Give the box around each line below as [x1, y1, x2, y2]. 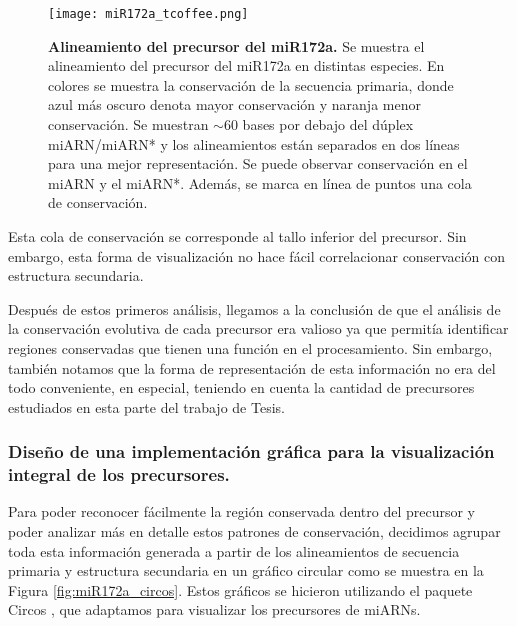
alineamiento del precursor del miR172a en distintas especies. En [48, 55, 445, 76]
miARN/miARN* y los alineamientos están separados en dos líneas [48, 133, 460, 154]
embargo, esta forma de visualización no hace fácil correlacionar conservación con [8, 245, 506, 266]
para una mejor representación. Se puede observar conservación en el [48, 153, 468, 174]
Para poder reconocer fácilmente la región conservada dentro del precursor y [8, 501, 476, 522]
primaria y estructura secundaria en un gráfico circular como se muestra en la [8, 560, 484, 581]
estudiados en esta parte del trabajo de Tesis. [8, 396, 285, 417]
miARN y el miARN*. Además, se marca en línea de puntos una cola [48, 172, 472, 193]
